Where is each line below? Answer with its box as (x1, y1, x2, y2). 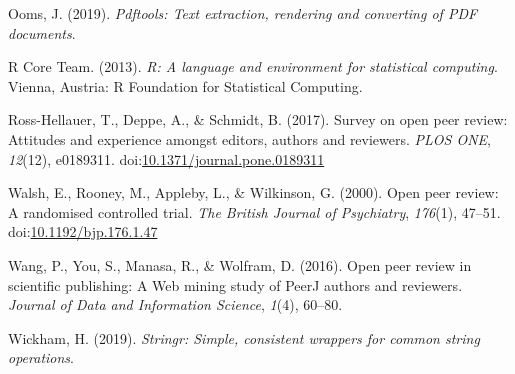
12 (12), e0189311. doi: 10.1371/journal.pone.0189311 (8, 148, 325, 169)
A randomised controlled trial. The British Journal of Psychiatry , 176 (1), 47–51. (8, 201, 501, 222)
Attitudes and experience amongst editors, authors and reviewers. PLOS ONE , (8, 128, 492, 149)
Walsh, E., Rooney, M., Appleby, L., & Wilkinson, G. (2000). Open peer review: (8, 182, 499, 203)
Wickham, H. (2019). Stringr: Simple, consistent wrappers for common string (8, 327, 480, 348)
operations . (8, 347, 74, 368)
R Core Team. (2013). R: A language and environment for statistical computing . (8, 56, 498, 77)
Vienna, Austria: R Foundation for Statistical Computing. (8, 75, 363, 96)
